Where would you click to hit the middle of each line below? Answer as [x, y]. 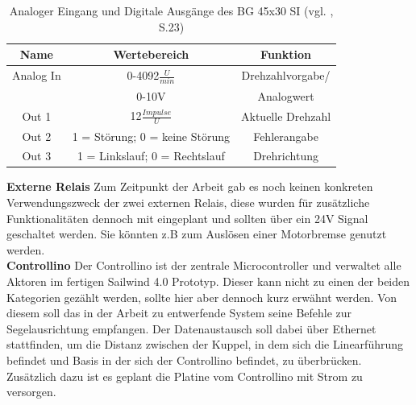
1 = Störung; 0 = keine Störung [151, 136]
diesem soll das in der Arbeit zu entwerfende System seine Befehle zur [179, 313]
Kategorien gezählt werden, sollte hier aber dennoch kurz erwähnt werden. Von [202, 297]
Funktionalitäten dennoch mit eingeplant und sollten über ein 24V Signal [187, 218]
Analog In [37, 75]
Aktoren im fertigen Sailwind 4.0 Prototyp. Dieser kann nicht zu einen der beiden [208, 281]
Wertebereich [151, 54]
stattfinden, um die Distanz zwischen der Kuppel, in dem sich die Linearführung [205, 344]
